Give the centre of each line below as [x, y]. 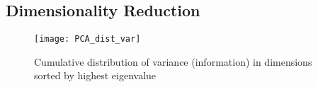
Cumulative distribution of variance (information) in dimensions [173, 61]
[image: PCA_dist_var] [87, 39]
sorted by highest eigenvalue [95, 75]
